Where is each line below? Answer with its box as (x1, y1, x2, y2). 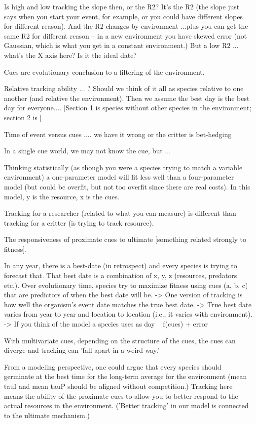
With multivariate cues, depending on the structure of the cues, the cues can (4, 335, 236, 345)
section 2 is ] (4, 112, 42, 122)
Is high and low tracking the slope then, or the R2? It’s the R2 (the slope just (4, 1, 240, 11)
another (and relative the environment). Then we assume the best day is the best (4, 93, 250, 103)
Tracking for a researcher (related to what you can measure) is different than (4, 208, 236, 218)
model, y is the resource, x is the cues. (4, 191, 120, 201)
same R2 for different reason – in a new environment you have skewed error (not (4, 30, 247, 41)
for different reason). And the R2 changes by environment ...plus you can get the (4, 21, 248, 31)
